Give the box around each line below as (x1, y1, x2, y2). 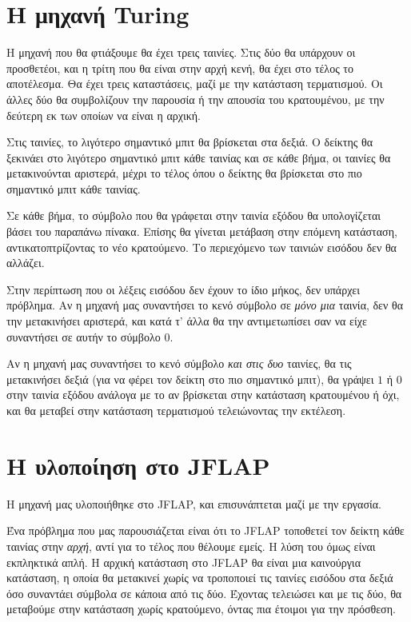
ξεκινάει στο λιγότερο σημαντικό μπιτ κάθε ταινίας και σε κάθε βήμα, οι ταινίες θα (6, 149, 391, 165)
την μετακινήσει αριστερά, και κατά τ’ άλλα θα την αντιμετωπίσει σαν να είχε (6, 313, 367, 329)
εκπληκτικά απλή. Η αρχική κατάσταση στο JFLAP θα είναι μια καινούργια (6, 553, 361, 570)
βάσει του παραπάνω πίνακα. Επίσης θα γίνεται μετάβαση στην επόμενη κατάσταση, (6, 223, 397, 240)
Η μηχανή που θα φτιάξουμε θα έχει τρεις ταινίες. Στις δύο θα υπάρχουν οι (6, 44, 356, 61)
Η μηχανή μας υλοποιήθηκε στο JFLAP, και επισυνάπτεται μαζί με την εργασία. (6, 495, 381, 512)
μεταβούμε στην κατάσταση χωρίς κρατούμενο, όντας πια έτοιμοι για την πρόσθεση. (6, 600, 396, 617)
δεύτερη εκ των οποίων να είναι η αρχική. (6, 106, 201, 123)
